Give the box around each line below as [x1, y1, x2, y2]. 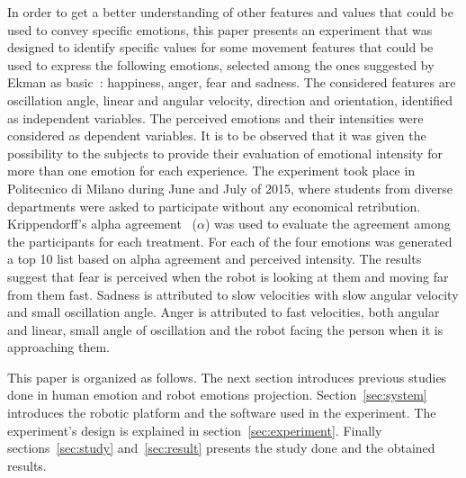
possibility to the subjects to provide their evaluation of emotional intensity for [7, 143, 443, 162]
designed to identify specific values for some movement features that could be [7, 38, 434, 57]
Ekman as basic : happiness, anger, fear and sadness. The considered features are [7, 73, 456, 92]
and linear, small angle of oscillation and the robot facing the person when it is [7, 320, 444, 338]
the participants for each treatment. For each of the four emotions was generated [7, 231, 453, 250]
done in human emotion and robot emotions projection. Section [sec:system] [7, 385, 427, 404]
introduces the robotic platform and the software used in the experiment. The [7, 403, 436, 422]
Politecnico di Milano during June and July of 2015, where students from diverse [7, 178, 453, 197]
